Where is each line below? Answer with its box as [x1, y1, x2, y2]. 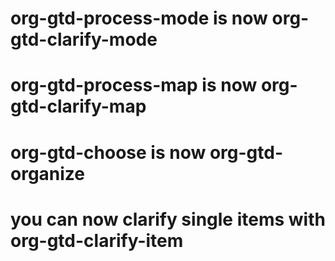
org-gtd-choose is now [10, 141, 207, 164]
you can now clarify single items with [10, 208, 326, 231]
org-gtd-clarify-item [10, 229, 184, 252]
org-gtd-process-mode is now [10, 7, 268, 30]
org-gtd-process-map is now [10, 74, 258, 97]
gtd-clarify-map [10, 95, 147, 118]
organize [10, 162, 86, 185]
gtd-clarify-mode [10, 28, 158, 51]
